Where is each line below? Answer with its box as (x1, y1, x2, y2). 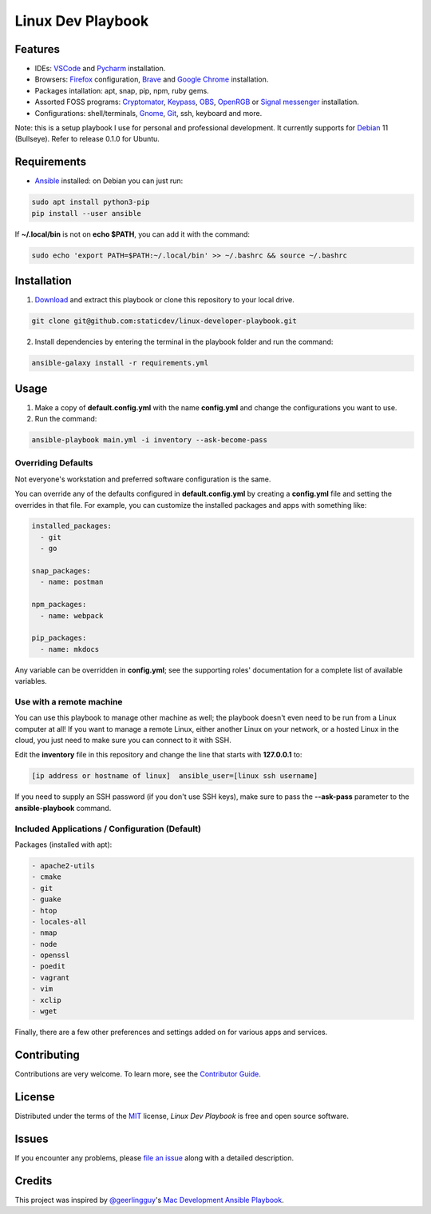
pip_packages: (31, 633, 87, 643)
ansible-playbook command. (14, 803, 112, 813)
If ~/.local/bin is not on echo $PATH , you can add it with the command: (14, 229, 251, 239)
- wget (31, 1007, 57, 1016)
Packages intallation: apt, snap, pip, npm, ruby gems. (34, 86, 209, 95)
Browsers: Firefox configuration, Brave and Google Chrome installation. (34, 74, 269, 84)
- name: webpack (40, 611, 104, 620)
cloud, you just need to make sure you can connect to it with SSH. (14, 736, 231, 745)
